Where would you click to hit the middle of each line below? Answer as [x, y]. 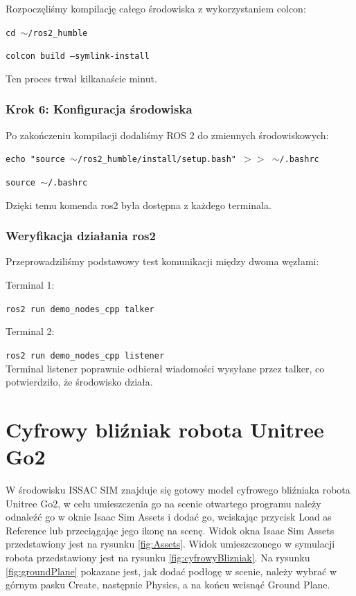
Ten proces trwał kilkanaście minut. [81, 78]
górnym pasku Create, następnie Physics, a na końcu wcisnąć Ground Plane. [168, 585]
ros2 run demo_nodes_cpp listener [85, 355]
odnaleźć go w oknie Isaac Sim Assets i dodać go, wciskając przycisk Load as [169, 517]
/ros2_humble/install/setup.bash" [157, 160]
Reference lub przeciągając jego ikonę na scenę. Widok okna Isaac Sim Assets [170, 530]
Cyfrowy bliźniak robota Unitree [165, 429]
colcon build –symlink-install [78, 56]
